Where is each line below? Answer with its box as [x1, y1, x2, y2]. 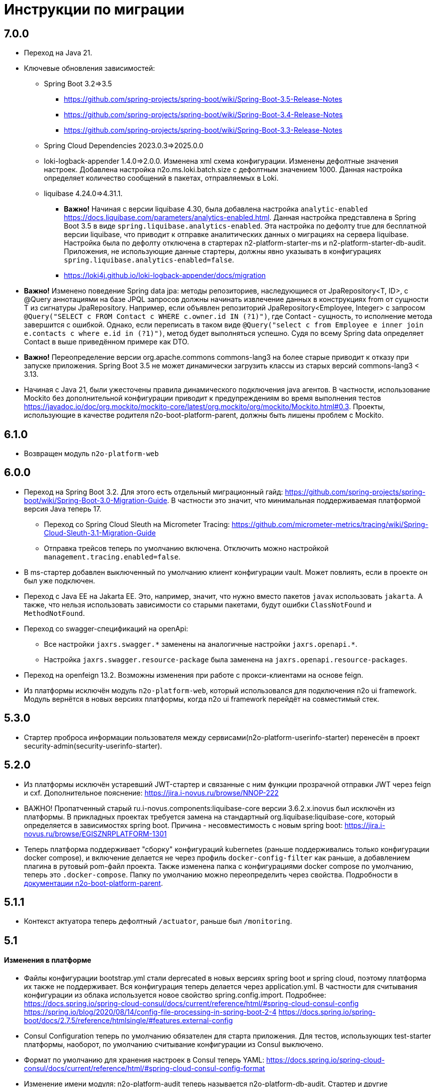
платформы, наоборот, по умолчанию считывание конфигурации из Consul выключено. [24, 1040, 324, 1049]
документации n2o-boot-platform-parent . [24, 878, 163, 887]
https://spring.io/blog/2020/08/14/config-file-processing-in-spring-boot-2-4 [24, 1008, 277, 1017]
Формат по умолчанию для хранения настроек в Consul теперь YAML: [24, 1056, 264, 1065]
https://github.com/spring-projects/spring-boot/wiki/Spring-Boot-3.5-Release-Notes [64, 95, 342, 104]
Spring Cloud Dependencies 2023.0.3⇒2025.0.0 [44, 141, 204, 150]
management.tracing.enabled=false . [44, 552, 181, 561]
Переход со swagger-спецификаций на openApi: [24, 624, 189, 633]
